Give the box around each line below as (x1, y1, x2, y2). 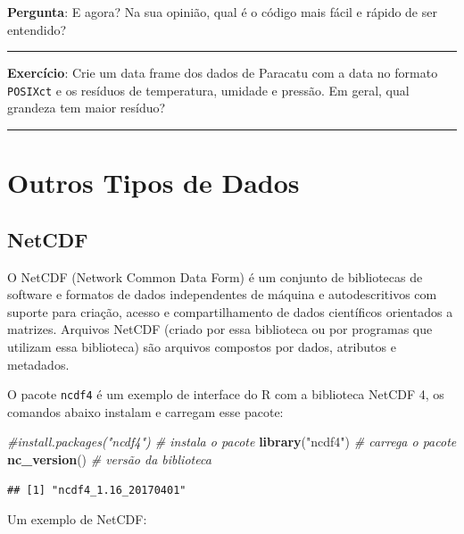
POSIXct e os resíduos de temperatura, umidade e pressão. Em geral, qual (7, 80, 410, 99)
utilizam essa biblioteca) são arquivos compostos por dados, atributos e (7, 337, 396, 355)
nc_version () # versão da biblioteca (7, 450, 211, 469)
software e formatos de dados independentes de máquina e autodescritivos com (7, 285, 437, 304)
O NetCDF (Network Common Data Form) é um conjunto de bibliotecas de (7, 267, 423, 286)
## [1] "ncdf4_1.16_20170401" (7, 483, 186, 496)
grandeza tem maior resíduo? (7, 98, 166, 117)
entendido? (7, 20, 67, 38)
